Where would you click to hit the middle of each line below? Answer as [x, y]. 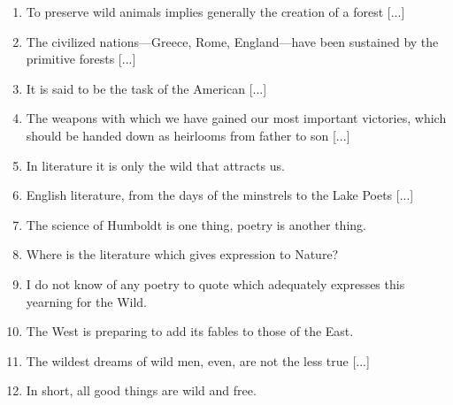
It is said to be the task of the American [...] [146, 88]
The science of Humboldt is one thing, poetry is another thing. [196, 224]
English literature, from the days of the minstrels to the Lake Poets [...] [220, 195]
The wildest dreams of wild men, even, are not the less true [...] [198, 360]
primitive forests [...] [81, 59]
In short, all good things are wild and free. [141, 390]
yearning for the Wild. [87, 301]
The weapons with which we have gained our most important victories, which [236, 118]
